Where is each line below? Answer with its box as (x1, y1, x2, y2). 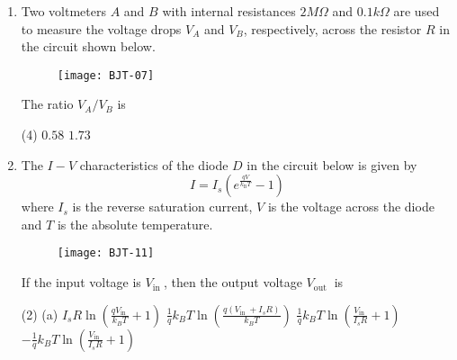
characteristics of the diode (79, 155, 228, 174)
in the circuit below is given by (246, 155, 417, 174)
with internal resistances (162, 2, 296, 20)
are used (393, 2, 440, 20)
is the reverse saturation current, (72, 197, 253, 216)
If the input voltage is (21, 273, 141, 292)
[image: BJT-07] (57, 68, 155, 82)
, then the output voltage (163, 273, 302, 292)
